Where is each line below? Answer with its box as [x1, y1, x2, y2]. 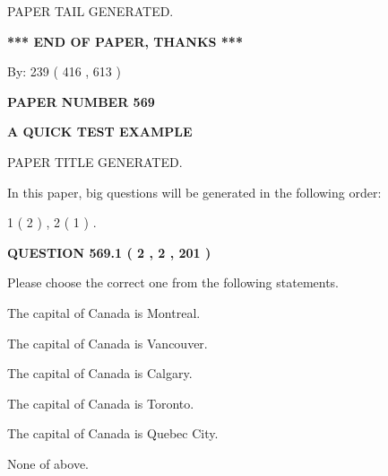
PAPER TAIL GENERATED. [7, 2, 174, 20]
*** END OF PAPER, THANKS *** [7, 31, 243, 50]
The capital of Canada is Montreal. [7, 303, 201, 322]
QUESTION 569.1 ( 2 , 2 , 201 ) [7, 242, 211, 261]
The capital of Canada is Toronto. [7, 393, 194, 412]
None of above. [7, 454, 89, 472]
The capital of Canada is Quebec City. [7, 424, 219, 443]
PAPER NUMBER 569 [7, 92, 155, 110]
